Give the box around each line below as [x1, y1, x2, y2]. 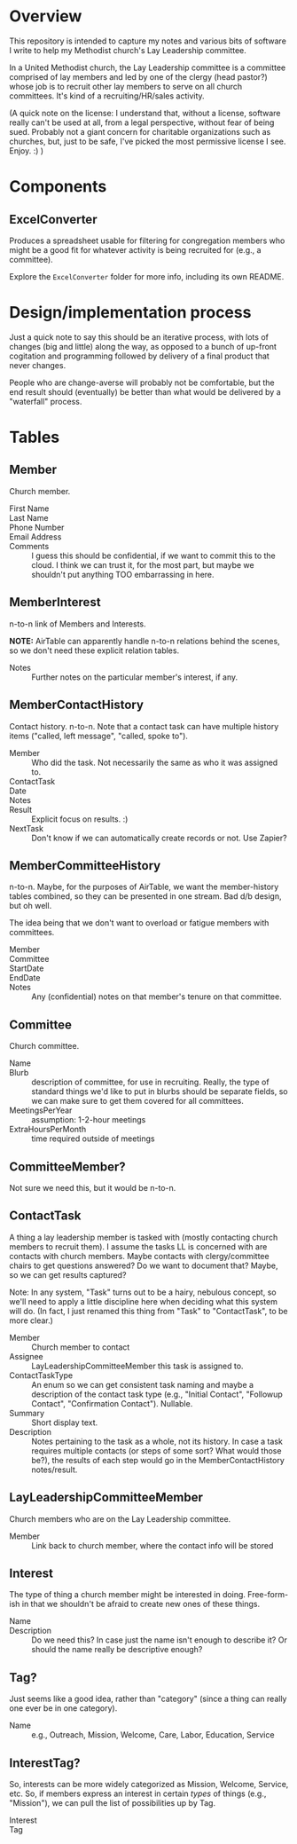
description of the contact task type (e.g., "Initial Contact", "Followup [31, 1389, 284, 1399]
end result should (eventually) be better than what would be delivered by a [9, 386, 281, 397]
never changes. [9, 359, 66, 370]
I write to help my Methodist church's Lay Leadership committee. [9, 44, 246, 55]
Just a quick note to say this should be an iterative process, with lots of [9, 331, 269, 343]
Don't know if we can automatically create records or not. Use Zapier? [31, 832, 287, 843]
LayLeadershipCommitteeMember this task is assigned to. [31, 1360, 244, 1371]
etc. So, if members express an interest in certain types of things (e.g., [9, 1788, 267, 1799]
